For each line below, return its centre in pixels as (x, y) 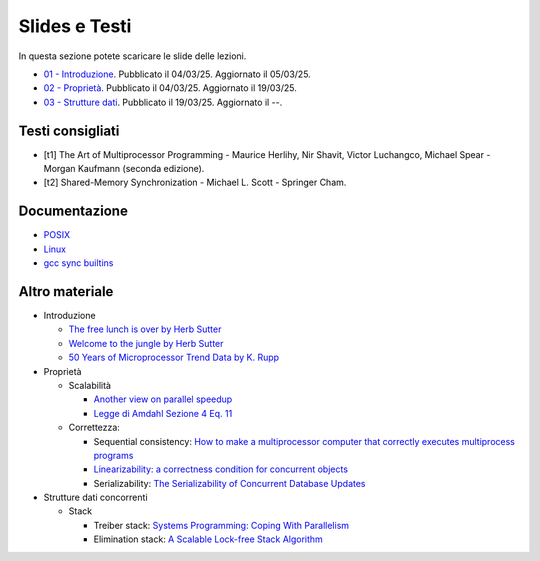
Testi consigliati (69, 130)
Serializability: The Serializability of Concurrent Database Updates (229, 483)
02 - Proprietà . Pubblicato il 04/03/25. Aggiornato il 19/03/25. (170, 88)
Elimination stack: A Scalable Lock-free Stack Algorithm (208, 539)
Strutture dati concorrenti (96, 497)
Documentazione (73, 211)
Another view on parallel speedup (163, 399)
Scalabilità (90, 385)
